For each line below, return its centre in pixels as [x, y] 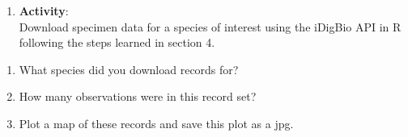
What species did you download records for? [129, 69]
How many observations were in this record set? [138, 96]
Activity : [44, 10]
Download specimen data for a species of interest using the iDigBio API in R [210, 26]
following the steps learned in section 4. [117, 42]
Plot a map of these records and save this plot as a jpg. [156, 123]
